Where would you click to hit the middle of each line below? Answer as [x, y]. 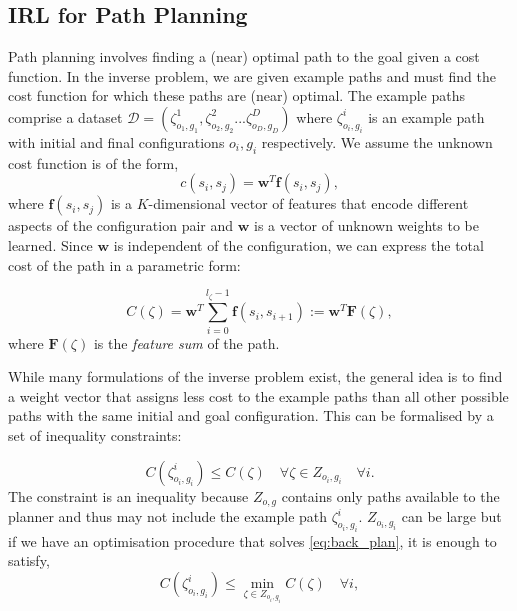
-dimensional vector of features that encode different [308, 203]
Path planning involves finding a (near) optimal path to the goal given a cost [244, 56]
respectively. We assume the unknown [377, 141]
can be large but [451, 516]
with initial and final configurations [116, 141]
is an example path [426, 116]
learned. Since [50, 244]
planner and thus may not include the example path [168, 516]
